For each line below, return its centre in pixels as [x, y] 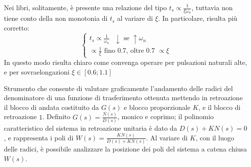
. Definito [56, 116]
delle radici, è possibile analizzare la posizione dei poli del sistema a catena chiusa [125, 149]
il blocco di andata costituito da [51, 107]
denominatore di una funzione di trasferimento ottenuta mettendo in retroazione [123, 98]
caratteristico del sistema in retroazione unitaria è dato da [91, 128]
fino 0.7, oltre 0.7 [129, 51]
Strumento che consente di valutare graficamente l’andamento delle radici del [118, 88]
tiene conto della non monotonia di [56, 18]
